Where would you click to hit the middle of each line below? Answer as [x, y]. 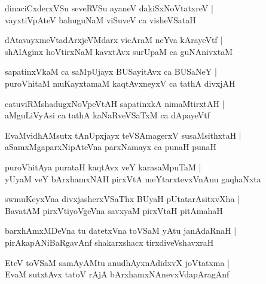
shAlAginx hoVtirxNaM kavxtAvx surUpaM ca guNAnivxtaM [119, 51]
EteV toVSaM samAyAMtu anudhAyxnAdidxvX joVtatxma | [117, 262]
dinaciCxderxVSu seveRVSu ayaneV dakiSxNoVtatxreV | [109, 8]
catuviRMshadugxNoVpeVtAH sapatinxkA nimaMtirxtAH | [115, 103]
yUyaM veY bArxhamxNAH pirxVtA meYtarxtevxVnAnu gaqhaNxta [133, 178]
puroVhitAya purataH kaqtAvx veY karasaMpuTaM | [103, 167]
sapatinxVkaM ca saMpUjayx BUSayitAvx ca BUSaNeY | [111, 71]
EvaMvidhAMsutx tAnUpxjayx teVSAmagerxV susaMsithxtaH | [123, 135]
